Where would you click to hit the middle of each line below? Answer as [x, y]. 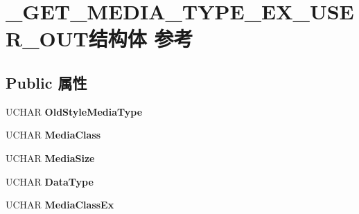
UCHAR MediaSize [50, 158]
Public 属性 [46, 82]
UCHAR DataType [50, 181]
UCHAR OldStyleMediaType [74, 111]
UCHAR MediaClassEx [60, 205]
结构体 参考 [141, 38]
